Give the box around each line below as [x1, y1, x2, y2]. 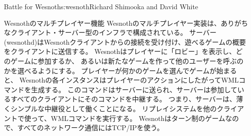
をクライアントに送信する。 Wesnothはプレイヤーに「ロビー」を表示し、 [4, 46, 236, 56]
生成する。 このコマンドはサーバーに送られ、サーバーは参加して [31, 84, 238, 94]
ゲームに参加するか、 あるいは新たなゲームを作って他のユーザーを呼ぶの [10, 55, 244, 66]
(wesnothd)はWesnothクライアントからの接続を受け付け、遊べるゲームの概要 [4, 36, 246, 47]
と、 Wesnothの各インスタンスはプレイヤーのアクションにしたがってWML [4, 75, 239, 85]
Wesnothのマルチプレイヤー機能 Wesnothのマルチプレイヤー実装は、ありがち [4, 17, 248, 28]
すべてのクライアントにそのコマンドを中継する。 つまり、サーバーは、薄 [10, 94, 243, 104]
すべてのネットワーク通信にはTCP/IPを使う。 [17, 122, 164, 133]
